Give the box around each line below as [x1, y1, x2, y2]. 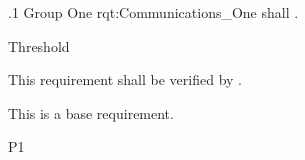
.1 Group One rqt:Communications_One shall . [8, 2, 299, 22]
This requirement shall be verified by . [8, 69, 242, 90]
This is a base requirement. [8, 102, 174, 123]
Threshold [8, 35, 70, 56]
